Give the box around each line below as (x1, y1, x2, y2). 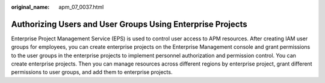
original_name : (11, 4, 50, 10)
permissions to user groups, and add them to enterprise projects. (11, 69, 173, 76)
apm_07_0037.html (58, 4, 104, 10)
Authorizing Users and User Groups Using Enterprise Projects (11, 19, 247, 29)
